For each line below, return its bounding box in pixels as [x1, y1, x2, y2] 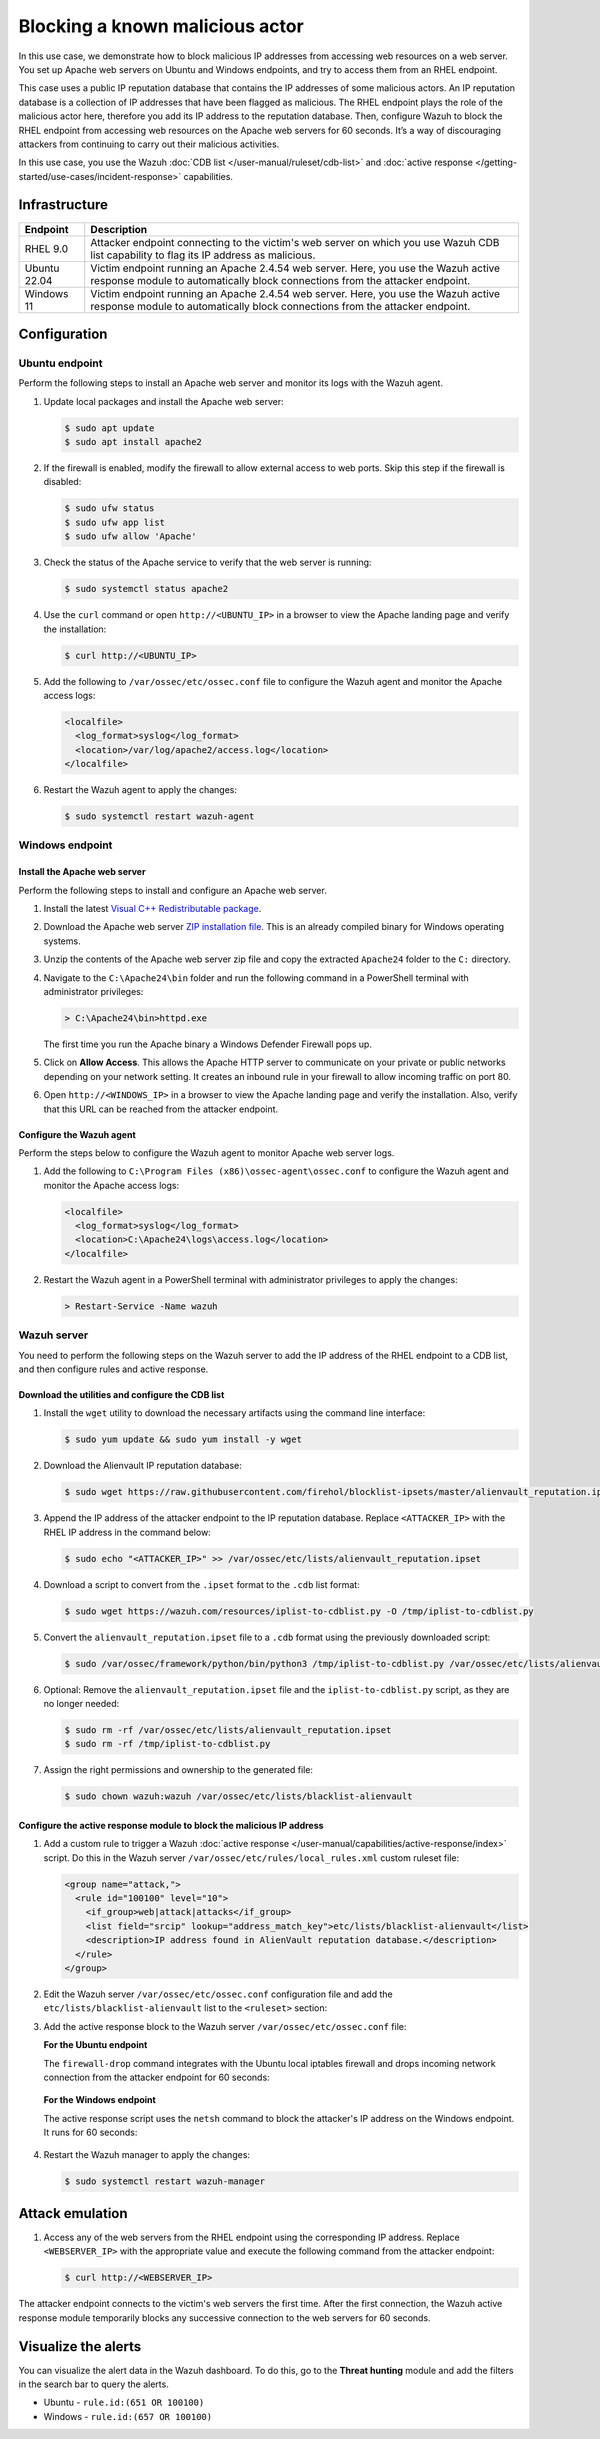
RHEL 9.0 [24, 241, 69, 255]
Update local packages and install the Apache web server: [43, 395, 284, 407]
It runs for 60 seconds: [43, 2126, 138, 2139]
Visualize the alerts [18, 2338, 142, 2355]
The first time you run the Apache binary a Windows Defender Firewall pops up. [43, 1038, 372, 1050]
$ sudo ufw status [64, 503, 155, 514]
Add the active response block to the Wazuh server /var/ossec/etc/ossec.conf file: [43, 2020, 407, 2032]
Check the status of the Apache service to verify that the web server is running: [43, 556, 372, 569]
